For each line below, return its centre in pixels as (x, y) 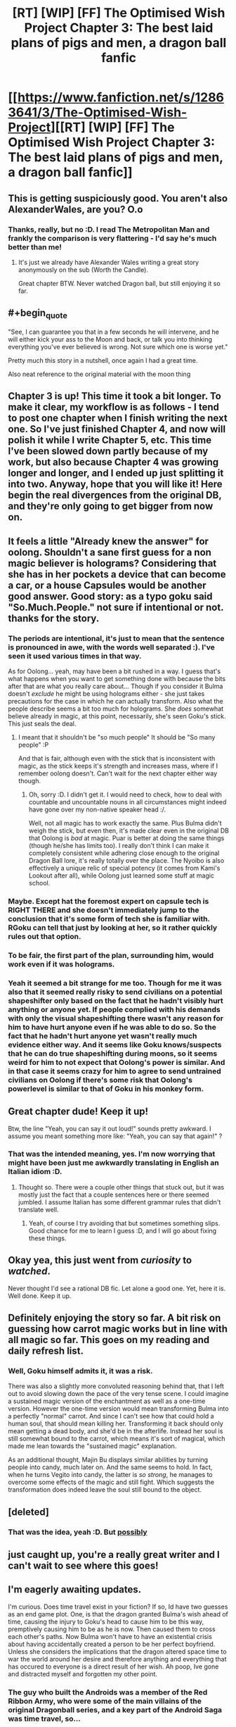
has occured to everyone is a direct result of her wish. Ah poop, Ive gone (113, 1666)
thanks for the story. (54, 618)
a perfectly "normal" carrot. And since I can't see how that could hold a (111, 1416)
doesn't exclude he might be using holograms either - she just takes (106, 693)
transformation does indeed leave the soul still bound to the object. (105, 1490)
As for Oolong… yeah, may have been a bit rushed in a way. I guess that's (114, 671)
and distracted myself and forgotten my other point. (83, 1673)
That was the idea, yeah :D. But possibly (78, 1532)
